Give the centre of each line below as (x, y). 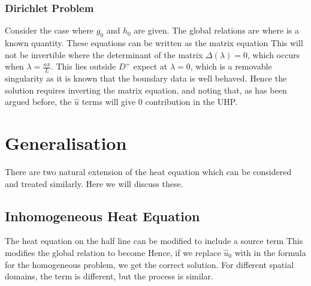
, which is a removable (231, 66)
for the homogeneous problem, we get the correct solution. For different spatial (150, 264)
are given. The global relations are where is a (216, 30)
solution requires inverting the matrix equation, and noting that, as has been (146, 90)
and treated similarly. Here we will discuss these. (94, 183)
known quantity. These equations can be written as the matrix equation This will (154, 43)
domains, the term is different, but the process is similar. (109, 276)
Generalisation (66, 143)
